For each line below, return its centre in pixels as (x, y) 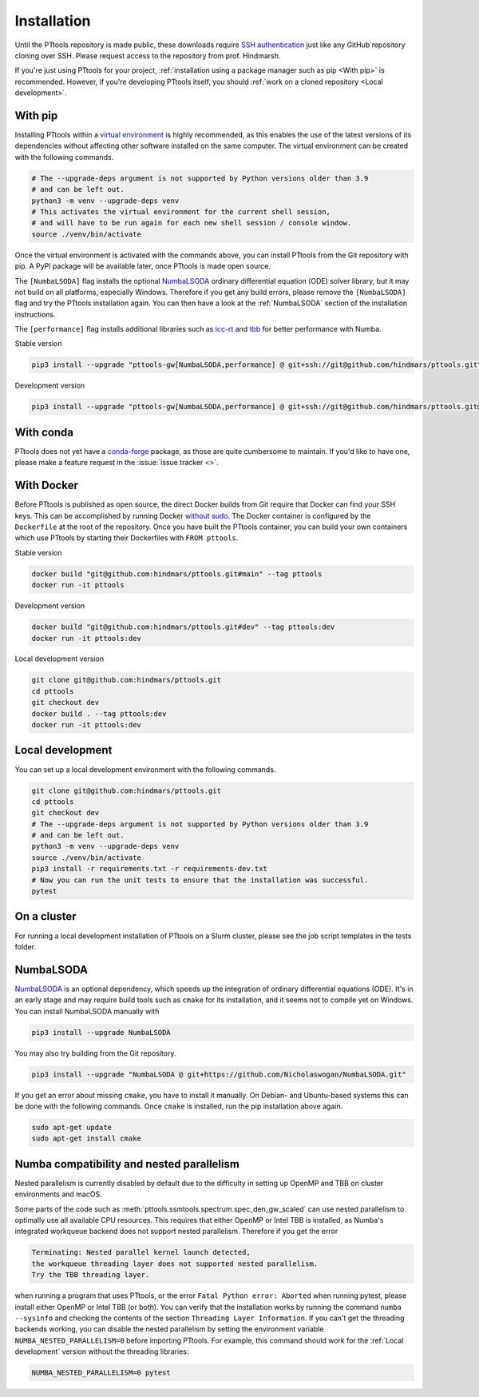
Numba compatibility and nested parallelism (127, 1164)
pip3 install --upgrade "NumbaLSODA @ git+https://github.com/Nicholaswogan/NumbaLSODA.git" (219, 1074)
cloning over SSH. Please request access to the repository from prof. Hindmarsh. (148, 55)
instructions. (35, 314)
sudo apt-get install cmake (86, 1138)
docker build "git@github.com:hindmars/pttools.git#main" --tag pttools (177, 574)
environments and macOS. (59, 1194)
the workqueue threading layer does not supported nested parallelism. (175, 1264)
